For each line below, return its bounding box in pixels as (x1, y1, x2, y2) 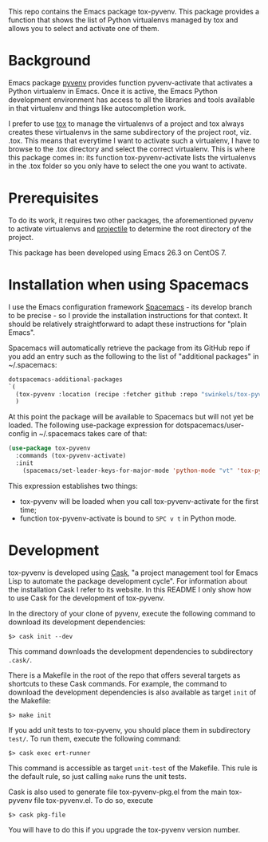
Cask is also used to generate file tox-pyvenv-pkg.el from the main (8, 787, 227, 797)
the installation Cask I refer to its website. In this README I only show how (8, 584, 252, 594)
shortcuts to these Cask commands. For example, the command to (8, 679, 227, 688)
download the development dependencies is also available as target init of (8, 687, 257, 697)
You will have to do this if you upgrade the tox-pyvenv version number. (8, 824, 241, 834)
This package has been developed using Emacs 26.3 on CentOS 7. (8, 247, 227, 258)
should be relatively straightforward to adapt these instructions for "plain (8, 319, 247, 329)
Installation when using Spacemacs (8, 276, 250, 294)
